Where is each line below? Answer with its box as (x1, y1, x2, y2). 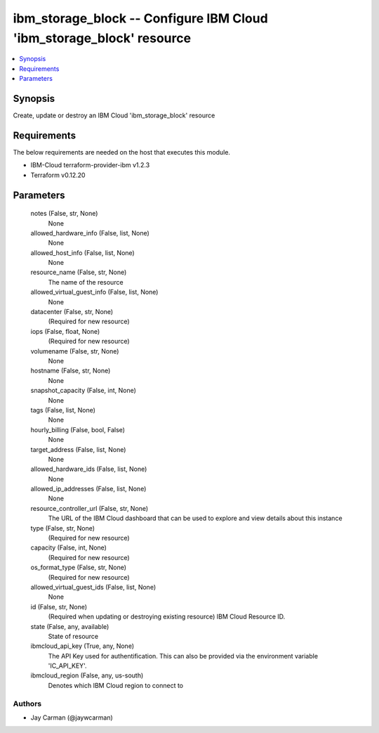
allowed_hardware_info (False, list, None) (30, 228, 150, 237)
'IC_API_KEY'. (48, 661, 87, 670)
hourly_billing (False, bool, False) (30, 425, 126, 434)
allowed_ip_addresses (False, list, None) (30, 485, 147, 493)
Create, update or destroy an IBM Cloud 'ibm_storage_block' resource (13, 111, 215, 119)
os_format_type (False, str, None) (30, 563, 126, 572)
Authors (13, 699, 42, 708)
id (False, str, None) (30, 602, 88, 611)
